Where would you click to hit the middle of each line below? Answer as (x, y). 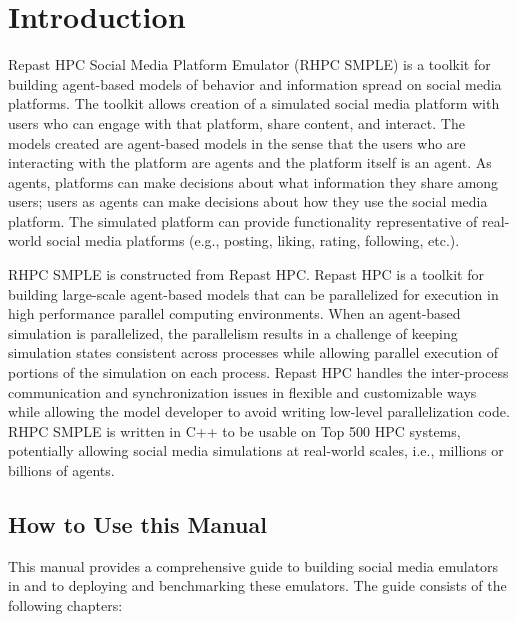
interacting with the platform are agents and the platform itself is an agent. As (250, 162)
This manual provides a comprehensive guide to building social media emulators (253, 565)
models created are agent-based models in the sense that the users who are (237, 142)
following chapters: (65, 604)
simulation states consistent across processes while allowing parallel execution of (253, 352)
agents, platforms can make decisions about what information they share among (253, 181)
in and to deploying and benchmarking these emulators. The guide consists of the (257, 585)
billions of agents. (61, 470)
